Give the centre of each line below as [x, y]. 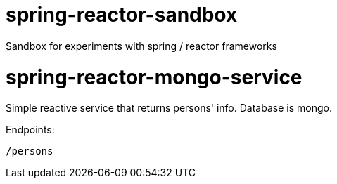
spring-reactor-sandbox [122, 15]
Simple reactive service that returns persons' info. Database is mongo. [169, 108]
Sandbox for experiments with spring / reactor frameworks [141, 46]
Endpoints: [30, 130]
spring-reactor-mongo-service [154, 77]
